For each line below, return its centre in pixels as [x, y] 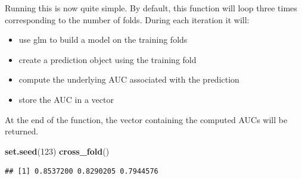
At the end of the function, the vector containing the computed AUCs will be [146, 119]
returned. [22, 131]
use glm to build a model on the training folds [103, 40]
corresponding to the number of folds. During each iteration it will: [127, 19]
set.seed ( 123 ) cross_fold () [57, 151]
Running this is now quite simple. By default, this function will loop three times [151, 8]
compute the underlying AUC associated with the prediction [129, 79]
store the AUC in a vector [66, 99]
